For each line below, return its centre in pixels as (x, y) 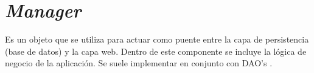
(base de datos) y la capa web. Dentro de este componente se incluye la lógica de (156, 51)
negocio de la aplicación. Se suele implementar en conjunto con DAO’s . (139, 63)
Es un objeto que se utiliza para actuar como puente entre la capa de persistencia (157, 39)
